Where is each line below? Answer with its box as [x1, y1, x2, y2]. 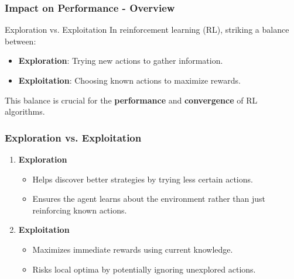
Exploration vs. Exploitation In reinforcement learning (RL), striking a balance [5, 23, 289, 36]
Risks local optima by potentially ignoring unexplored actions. [32, 263, 256, 275]
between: [5, 35, 36, 47]
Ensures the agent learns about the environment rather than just [32, 192, 265, 205]
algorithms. [5, 105, 45, 118]
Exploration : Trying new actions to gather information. [18, 54, 223, 67]
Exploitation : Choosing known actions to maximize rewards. [18, 74, 241, 86]
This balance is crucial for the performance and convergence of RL [5, 94, 258, 106]
